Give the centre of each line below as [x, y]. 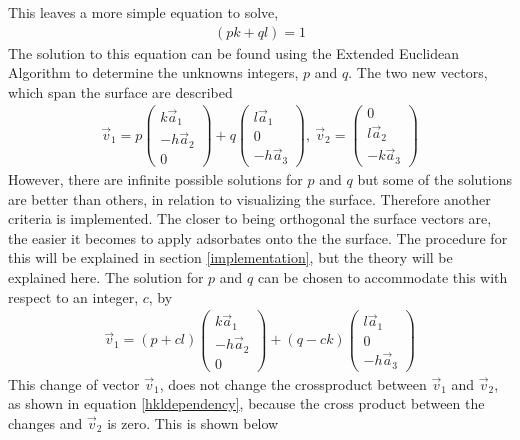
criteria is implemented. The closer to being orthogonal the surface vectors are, [250, 218]
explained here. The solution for [106, 276]
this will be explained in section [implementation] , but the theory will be [230, 257]
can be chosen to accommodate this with [382, 276]
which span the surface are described [120, 91]
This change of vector [74, 383]
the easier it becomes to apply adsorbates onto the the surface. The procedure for [258, 237]
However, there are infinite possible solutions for [155, 178]
